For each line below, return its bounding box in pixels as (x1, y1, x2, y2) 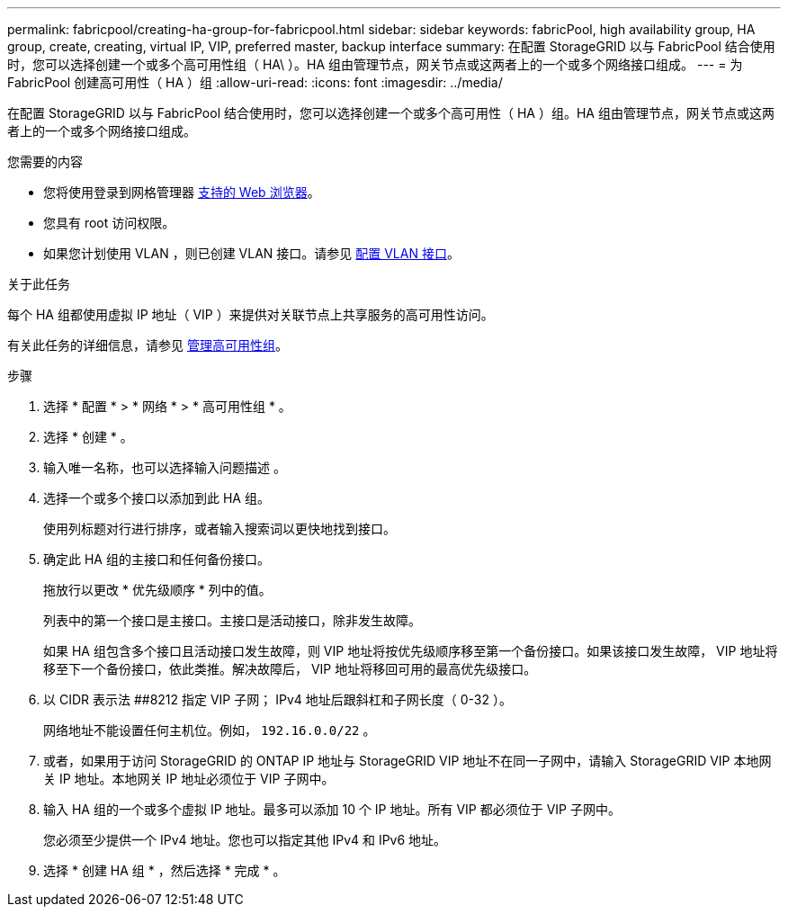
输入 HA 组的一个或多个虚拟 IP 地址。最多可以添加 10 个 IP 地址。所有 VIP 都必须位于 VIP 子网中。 (43, 802, 621, 817)
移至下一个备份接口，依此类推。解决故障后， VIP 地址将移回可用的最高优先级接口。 (43, 661, 537, 677)
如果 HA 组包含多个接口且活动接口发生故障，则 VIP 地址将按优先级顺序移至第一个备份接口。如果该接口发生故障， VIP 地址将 (43, 643, 778, 659)
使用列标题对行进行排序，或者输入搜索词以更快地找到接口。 (43, 521, 396, 536)
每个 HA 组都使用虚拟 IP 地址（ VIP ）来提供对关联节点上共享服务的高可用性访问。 (7, 307, 494, 322)
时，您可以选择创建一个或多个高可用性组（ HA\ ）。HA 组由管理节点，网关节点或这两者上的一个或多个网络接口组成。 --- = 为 (7, 57, 743, 72)
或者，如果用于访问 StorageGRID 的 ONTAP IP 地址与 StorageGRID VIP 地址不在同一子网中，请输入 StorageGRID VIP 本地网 (43, 753, 772, 768)
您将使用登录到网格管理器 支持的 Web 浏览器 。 (43, 184, 320, 200)
